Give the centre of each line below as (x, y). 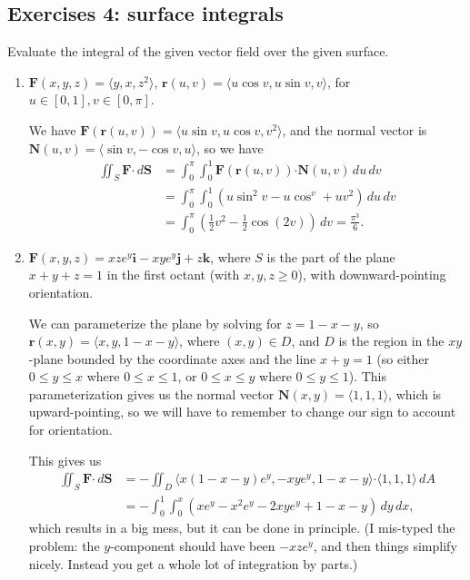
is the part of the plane (331, 256)
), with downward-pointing (372, 275)
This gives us (65, 460)
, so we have (230, 147)
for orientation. (70, 430)
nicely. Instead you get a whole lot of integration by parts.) (193, 563)
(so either (403, 358)
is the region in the (391, 341)
